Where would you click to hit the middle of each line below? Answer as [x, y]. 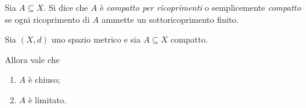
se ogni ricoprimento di [47, 19]
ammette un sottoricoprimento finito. [170, 19]
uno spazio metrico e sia [96, 39]
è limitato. [47, 99]
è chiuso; [44, 79]
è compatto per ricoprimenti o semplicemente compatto [200, 7]
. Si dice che [66, 7]
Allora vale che [32, 59]
